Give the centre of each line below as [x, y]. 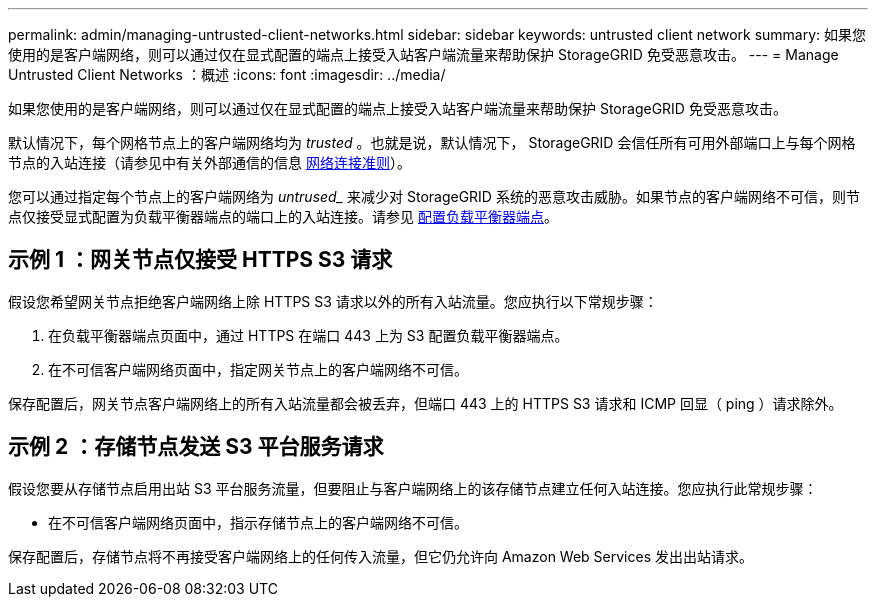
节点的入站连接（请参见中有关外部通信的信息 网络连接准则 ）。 [209, 162]
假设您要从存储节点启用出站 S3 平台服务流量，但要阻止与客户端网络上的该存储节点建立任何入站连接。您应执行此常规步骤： [413, 488]
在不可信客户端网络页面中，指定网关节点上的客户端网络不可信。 [258, 369]
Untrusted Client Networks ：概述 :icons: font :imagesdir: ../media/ [227, 74]
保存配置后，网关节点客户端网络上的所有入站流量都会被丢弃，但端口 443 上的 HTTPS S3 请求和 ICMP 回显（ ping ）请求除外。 [425, 403]
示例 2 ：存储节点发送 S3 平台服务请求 [196, 447]
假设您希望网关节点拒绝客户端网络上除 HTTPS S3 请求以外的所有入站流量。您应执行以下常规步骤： [333, 301]
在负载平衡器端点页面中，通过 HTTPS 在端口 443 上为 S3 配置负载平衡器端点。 [308, 335]
